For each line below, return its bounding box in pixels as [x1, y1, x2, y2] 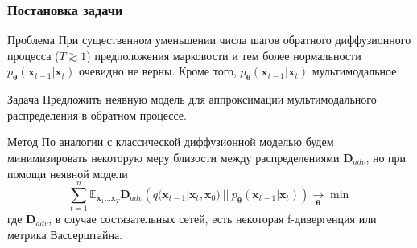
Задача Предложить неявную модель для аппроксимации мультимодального [7, 91, 377, 108]
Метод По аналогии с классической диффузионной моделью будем [7, 133, 334, 150]
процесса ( [7, 47, 60, 63]
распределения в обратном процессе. [7, 106, 187, 123]
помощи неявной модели [7, 165, 128, 181]
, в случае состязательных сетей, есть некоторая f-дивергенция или [48, 210, 377, 227]
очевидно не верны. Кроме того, [79, 63, 237, 79]
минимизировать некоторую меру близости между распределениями [7, 148, 340, 165]
